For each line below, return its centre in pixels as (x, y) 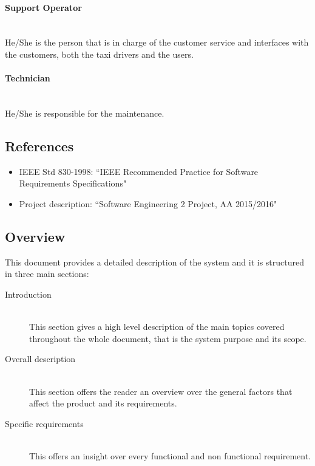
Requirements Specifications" (73, 183)
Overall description (40, 359)
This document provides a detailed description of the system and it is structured (155, 262)
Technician (28, 78)
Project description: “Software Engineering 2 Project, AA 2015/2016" (148, 203)
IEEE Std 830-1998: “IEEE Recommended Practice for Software (139, 171)
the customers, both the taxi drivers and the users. (99, 54)
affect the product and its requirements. (103, 403)
